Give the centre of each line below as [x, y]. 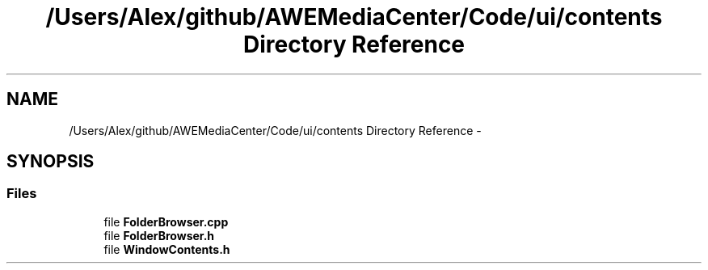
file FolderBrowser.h [159, 235]
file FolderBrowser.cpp [166, 221]
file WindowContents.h [167, 249]
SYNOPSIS [51, 162]
